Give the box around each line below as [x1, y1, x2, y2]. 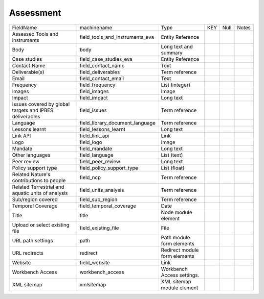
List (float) [161, 164, 185, 171]
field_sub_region [79, 196, 118, 203]
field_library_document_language [79, 119, 156, 126]
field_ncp [79, 174, 101, 181]
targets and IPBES [12, 107, 54, 114]
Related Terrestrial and [12, 183, 65, 190]
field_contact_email [79, 75, 124, 82]
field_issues [79, 107, 107, 114]
